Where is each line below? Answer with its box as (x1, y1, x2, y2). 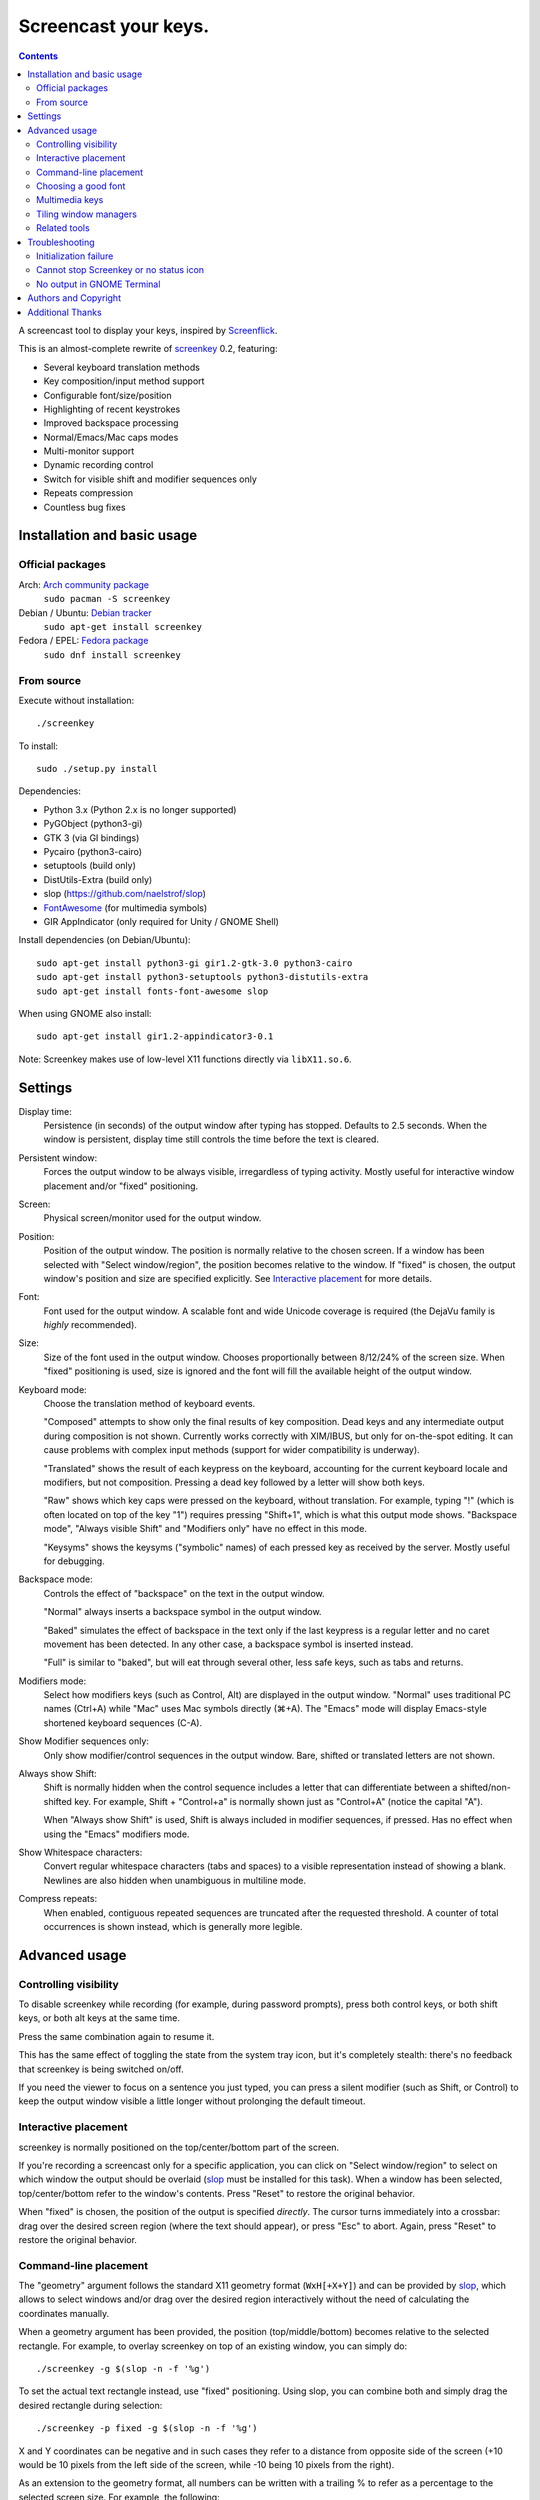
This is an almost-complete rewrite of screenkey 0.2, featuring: (18, 343, 279, 355)
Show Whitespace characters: (18, 1846, 143, 1858)
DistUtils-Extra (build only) (43, 873, 153, 885)
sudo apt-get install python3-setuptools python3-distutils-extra (36, 971, 369, 983)
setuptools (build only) (43, 860, 137, 872)
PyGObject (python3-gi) (43, 818, 143, 830)
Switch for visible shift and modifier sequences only (43, 473, 257, 485)
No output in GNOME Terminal (36, 278, 161, 290)
